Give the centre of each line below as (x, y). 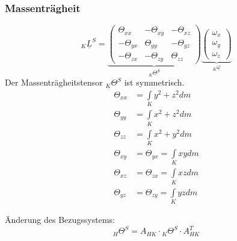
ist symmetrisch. (154, 82)
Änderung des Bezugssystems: (60, 220)
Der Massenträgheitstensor (54, 82)
